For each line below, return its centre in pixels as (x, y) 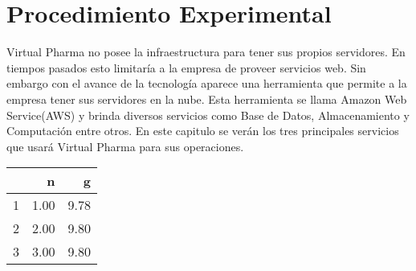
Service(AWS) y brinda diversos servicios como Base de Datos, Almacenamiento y (208, 115)
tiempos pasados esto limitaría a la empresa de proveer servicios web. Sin (186, 67)
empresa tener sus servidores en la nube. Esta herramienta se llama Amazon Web (207, 99)
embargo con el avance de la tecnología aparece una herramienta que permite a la (207, 83)
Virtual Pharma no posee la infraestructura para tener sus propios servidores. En (206, 52)
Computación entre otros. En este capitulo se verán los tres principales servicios (203, 131)
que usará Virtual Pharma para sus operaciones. (125, 146)
